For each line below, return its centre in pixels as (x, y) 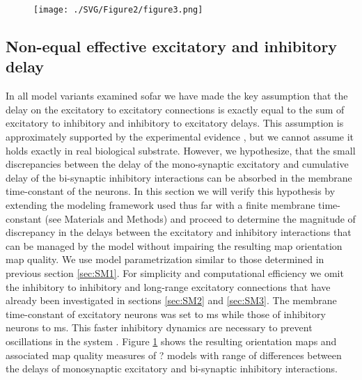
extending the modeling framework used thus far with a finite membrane (160, 205)
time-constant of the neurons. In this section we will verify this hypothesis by (171, 191)
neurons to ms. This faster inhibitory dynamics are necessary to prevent (159, 327)
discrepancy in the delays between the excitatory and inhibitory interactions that (179, 232)
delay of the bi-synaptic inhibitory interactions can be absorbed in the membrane (179, 177)
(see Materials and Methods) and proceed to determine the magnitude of (200, 218)
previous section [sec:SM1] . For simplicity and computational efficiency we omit (175, 272)
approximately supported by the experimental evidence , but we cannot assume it (180, 137)
